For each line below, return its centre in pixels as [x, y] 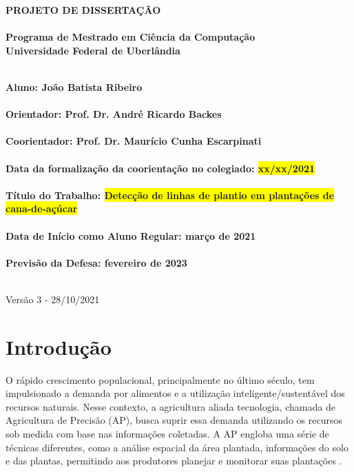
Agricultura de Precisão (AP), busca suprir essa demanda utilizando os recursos [174, 420]
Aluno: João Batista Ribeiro [74, 86]
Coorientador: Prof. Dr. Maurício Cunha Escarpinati [134, 141]
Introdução [59, 346]
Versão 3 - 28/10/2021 [53, 299]
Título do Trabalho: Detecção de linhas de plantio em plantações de [170, 195]
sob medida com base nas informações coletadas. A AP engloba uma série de [167, 433]
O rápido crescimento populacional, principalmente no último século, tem [160, 379]
